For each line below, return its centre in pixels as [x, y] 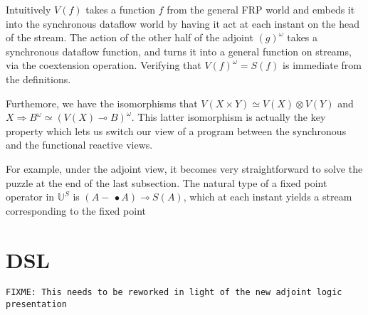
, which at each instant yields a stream [268, 197]
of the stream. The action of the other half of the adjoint [130, 37]
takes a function [120, 9]
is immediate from [322, 65]
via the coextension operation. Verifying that [104, 65]
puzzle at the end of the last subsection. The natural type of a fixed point [167, 182]
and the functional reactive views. [79, 145]
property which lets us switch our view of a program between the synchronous [176, 130]
